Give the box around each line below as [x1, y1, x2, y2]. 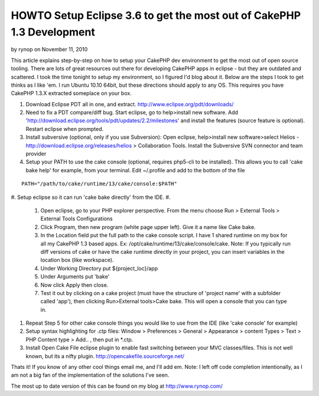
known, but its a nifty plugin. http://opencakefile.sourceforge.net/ [25, 352, 185, 359]
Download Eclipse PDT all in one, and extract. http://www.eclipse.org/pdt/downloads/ [25, 100, 234, 107]
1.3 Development [11, 25, 96, 38]
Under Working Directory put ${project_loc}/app [40, 264, 158, 271]
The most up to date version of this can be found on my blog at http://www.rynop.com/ [11, 382, 223, 390]
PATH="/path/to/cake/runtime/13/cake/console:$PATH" [21, 181, 177, 187]
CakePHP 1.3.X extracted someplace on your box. [11, 90, 132, 97]
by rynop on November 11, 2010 [11, 46, 88, 53]
